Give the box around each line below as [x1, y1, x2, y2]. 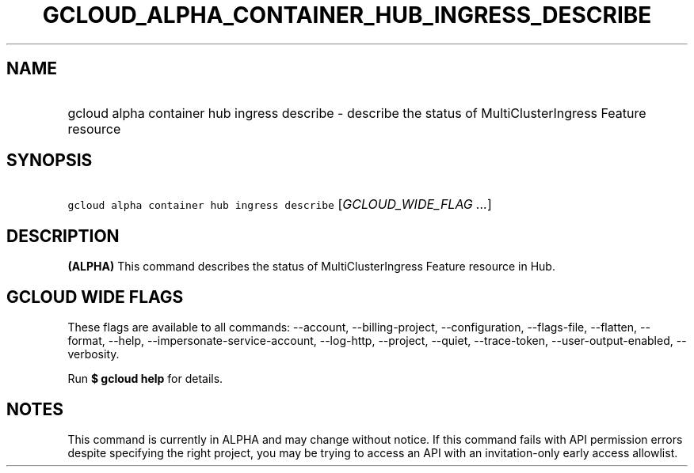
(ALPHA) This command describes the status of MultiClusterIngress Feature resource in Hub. [67, 259, 555, 274]
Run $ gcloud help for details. [67, 372, 223, 386]
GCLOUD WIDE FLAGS [6, 286, 184, 307]
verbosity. [67, 347, 120, 361]
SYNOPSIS [6, 150, 93, 171]
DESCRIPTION [6, 225, 120, 246]
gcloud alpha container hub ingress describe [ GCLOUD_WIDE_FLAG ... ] [67, 196, 492, 213]
